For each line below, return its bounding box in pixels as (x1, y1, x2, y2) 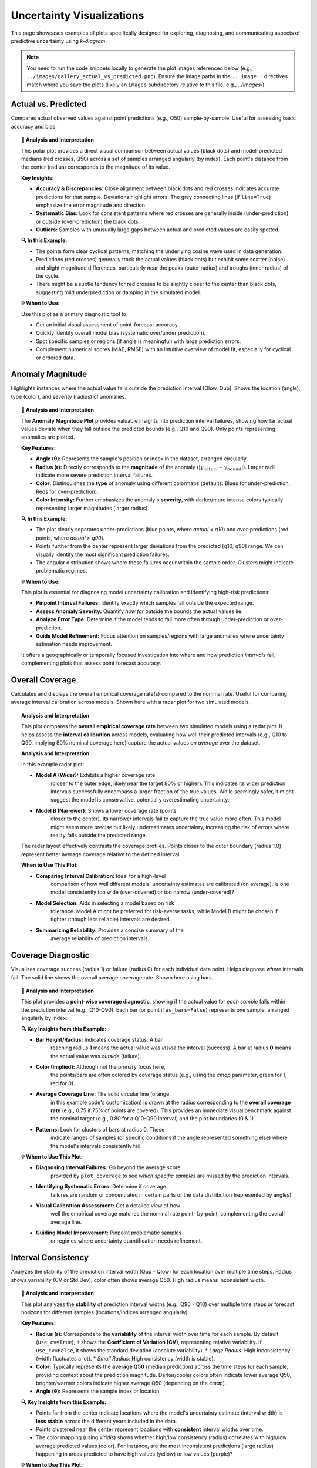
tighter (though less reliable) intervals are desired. (50, 916, 171, 923)
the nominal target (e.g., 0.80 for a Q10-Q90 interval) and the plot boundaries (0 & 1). (50, 1115, 255, 1122)
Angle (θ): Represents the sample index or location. (36, 1388, 161, 1395)
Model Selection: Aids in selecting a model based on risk (36, 899, 174, 907)
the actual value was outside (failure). (50, 1052, 141, 1059)
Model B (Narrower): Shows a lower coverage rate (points (36, 807, 177, 814)
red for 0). (50, 1079, 76, 1086)
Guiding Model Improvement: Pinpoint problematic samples (36, 1229, 182, 1236)
